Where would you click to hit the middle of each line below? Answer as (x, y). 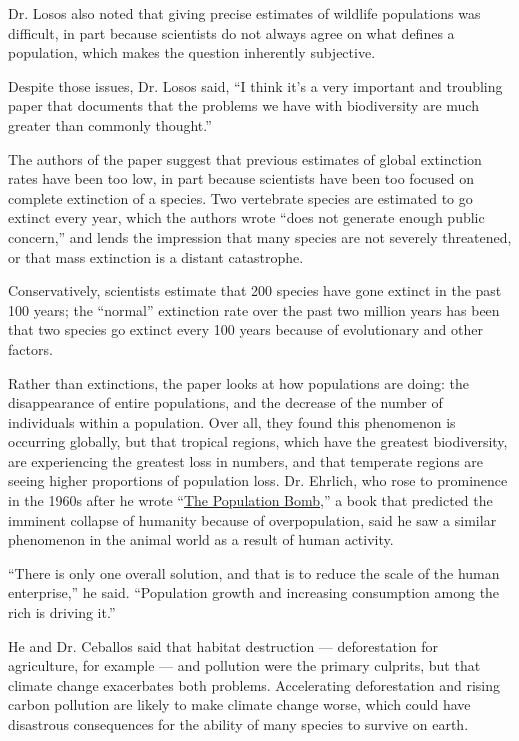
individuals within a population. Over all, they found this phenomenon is (232, 421)
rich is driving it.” (62, 612)
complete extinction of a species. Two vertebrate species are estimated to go (240, 197)
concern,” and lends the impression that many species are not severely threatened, (260, 236)
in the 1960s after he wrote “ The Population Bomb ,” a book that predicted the (250, 500)
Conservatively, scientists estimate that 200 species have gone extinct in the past (255, 290)
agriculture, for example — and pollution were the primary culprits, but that (244, 665)
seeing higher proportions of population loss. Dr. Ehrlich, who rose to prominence (258, 480)
